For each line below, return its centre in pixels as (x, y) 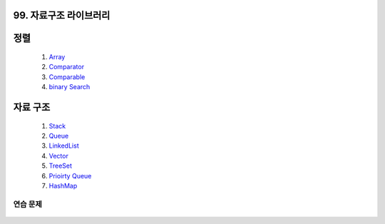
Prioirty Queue (70, 175)
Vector (59, 156)
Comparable (67, 77)
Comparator (67, 67)
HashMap (63, 185)
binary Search (70, 87)
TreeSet (61, 166)
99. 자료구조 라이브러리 (62, 15)
